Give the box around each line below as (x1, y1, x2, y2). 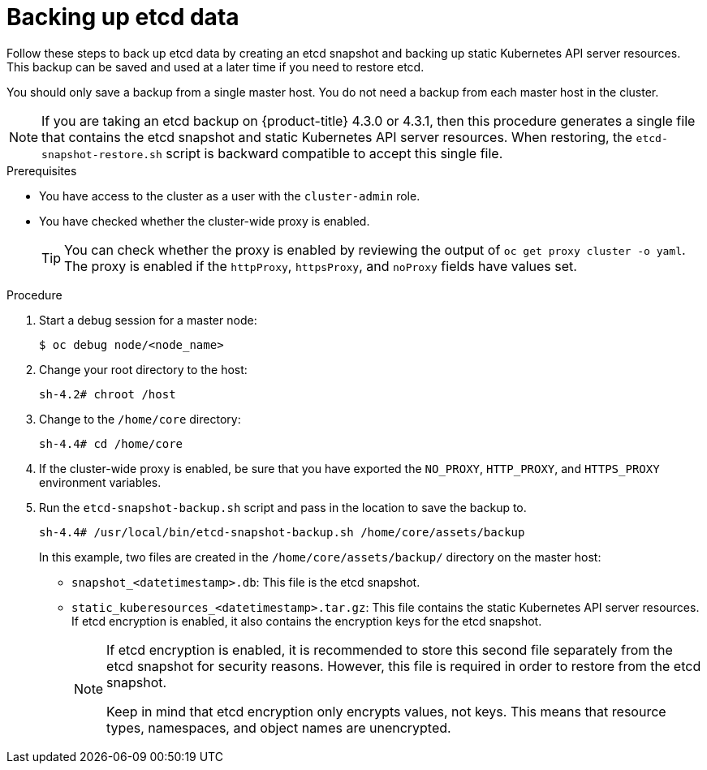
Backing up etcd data (6, 3, 239, 31)
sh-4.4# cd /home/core (39, 437, 183, 450)
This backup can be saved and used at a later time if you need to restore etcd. (6, 59, 425, 74)
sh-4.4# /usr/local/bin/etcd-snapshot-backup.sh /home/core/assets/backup (39, 525, 525, 539)
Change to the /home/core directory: (39, 411, 241, 426)
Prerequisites (6, 163, 77, 178)
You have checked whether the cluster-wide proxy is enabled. (39, 213, 370, 228)
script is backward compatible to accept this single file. (166, 144, 503, 161)
